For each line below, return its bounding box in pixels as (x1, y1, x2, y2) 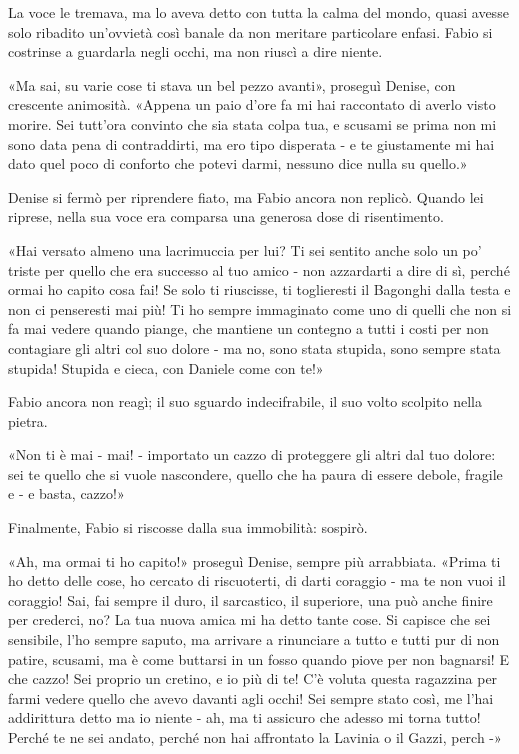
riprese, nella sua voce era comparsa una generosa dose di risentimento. (8, 206, 444, 227)
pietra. (8, 410, 48, 431)
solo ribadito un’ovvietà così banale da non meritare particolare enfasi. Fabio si (8, 21, 493, 42)
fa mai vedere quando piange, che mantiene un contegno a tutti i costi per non (8, 318, 489, 339)
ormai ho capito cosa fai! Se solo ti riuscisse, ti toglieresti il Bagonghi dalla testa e (8, 279, 511, 300)
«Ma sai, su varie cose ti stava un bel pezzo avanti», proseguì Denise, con (8, 74, 456, 95)
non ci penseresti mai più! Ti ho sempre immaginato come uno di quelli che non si (8, 298, 512, 319)
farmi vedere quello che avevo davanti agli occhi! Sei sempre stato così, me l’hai (8, 687, 494, 708)
